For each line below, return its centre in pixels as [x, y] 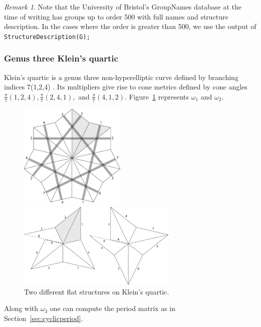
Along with [21, 308]
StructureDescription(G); [47, 37]
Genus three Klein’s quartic [61, 58]
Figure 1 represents [159, 96]
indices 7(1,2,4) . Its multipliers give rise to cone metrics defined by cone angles [126, 87]
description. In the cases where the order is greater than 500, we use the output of [130, 26]
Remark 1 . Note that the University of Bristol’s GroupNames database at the [123, 6]
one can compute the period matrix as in [113, 308]
